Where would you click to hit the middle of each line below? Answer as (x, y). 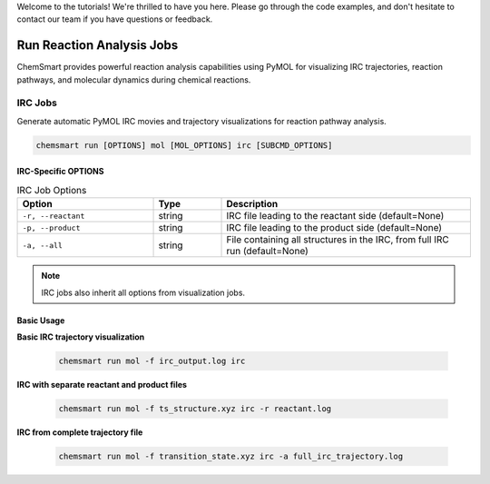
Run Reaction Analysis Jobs (98, 45)
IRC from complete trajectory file (80, 432)
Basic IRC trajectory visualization (81, 337)
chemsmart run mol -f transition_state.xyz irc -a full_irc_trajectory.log (231, 456)
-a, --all (43, 245)
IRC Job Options (52, 190)
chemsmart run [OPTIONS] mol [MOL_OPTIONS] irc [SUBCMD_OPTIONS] (184, 145)
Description (252, 204)
